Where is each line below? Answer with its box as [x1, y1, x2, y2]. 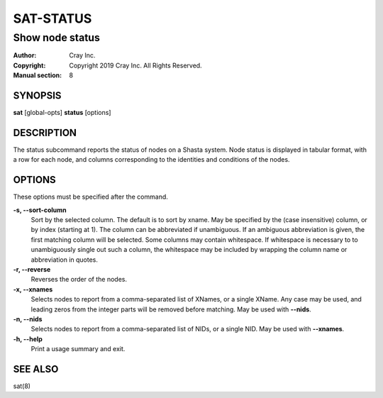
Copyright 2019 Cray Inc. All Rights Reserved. [69, 61, 202, 70]
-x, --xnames [13, 284, 53, 294]
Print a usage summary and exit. [30, 345, 126, 353]
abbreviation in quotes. [30, 255, 99, 264]
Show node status [13, 31, 101, 44]
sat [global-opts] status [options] [13, 109, 111, 117]
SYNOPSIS [13, 89, 62, 101]
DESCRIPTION [13, 126, 77, 138]
